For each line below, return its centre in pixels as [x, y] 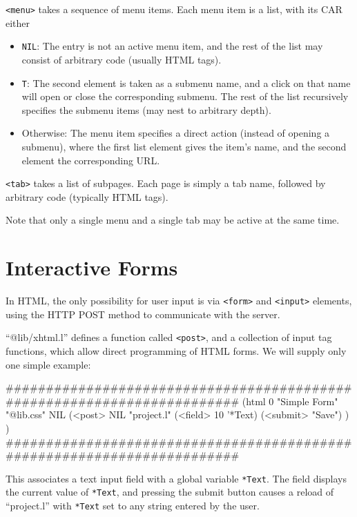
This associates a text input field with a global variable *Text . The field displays [176, 478]
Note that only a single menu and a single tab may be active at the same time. [173, 220]
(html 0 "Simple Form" [290, 401]
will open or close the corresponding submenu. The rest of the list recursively [185, 96]
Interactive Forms [92, 267]
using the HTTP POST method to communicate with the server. [143, 314]
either [18, 22]
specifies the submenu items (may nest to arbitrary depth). [146, 109]
